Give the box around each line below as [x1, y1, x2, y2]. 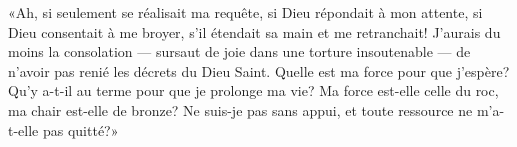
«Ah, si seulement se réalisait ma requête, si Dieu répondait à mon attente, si [8, 2, 483, 22]
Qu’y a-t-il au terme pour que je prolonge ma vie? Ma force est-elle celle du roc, [8, 80, 499, 101]
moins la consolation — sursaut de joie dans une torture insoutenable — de [8, 41, 471, 62]
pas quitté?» [42, 119, 119, 140]
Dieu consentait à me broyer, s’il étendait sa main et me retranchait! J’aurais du [8, 21, 501, 42]
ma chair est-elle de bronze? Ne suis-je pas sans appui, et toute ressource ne [8, 99, 473, 120]
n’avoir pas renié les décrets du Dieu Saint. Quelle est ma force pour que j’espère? [8, 60, 510, 81]
